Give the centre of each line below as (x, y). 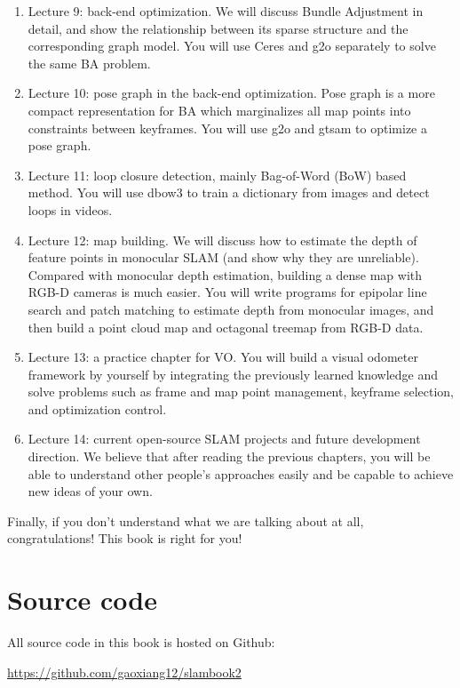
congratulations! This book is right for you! (125, 538)
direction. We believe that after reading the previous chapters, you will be (229, 456)
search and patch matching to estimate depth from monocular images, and (231, 309)
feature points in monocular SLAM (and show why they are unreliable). (223, 257)
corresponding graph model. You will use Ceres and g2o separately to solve (232, 46)
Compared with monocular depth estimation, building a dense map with (225, 274)
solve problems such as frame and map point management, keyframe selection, (241, 392)
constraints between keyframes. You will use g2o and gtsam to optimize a (227, 128)
